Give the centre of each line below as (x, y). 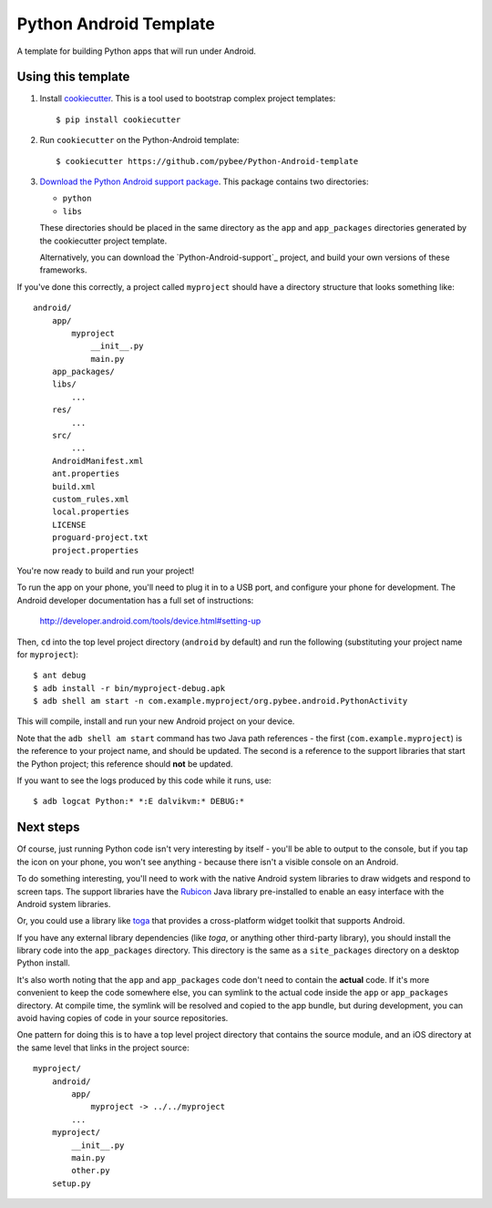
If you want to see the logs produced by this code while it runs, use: (144, 780)
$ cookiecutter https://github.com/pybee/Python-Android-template (207, 161)
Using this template (73, 77)
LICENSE (69, 525)
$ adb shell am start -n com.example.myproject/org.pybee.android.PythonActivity (220, 701)
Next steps (48, 827)
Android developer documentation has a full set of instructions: (135, 600)
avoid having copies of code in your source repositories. (123, 1018)
